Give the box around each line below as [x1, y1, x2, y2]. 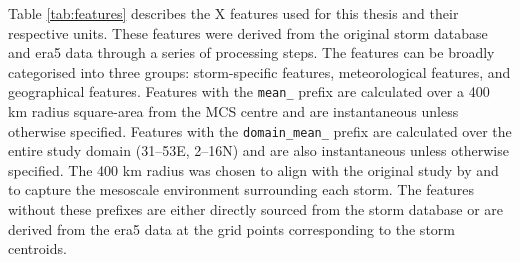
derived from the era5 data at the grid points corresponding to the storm [8, 218, 455, 239]
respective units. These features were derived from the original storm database [8, 22, 488, 43]
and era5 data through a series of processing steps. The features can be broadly [8, 42, 495, 63]
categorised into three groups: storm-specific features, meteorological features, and [8, 61, 511, 82]
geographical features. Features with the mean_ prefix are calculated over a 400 [8, 81, 490, 102]
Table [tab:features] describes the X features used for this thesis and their [8, 3, 459, 23]
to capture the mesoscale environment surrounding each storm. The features [8, 179, 475, 200]
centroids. [8, 238, 67, 259]
